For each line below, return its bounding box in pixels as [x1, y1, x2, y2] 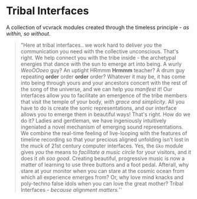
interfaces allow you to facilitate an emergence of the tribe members [20, 92, 188, 99]
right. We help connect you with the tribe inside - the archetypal [20, 54, 176, 61]
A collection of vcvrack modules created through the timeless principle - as [6, 24, 190, 31]
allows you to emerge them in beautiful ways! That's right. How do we [20, 111, 191, 118]
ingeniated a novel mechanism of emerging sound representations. [20, 123, 184, 130]
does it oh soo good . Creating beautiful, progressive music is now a [20, 155, 185, 162]
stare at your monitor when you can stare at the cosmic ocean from [20, 167, 185, 174]
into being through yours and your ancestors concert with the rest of [20, 79, 188, 86]
